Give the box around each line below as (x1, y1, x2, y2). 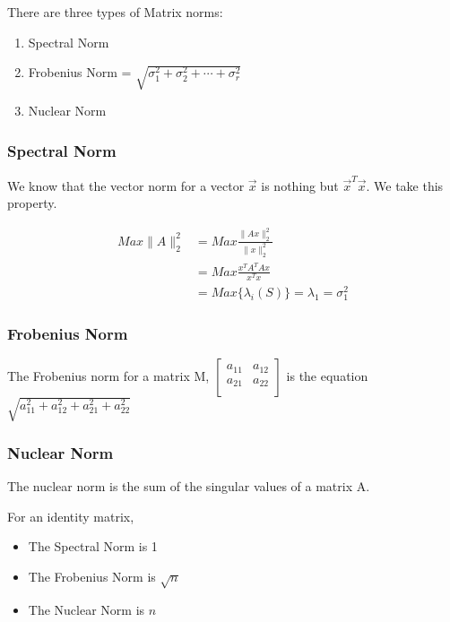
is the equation (286, 367, 368, 385)
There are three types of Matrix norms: (7, 3, 223, 21)
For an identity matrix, (7, 506, 134, 525)
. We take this (366, 176, 444, 194)
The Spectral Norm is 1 (28, 537, 158, 556)
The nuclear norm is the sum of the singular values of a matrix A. (7, 477, 370, 496)
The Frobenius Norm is (28, 566, 156, 585)
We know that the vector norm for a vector (7, 176, 245, 194)
